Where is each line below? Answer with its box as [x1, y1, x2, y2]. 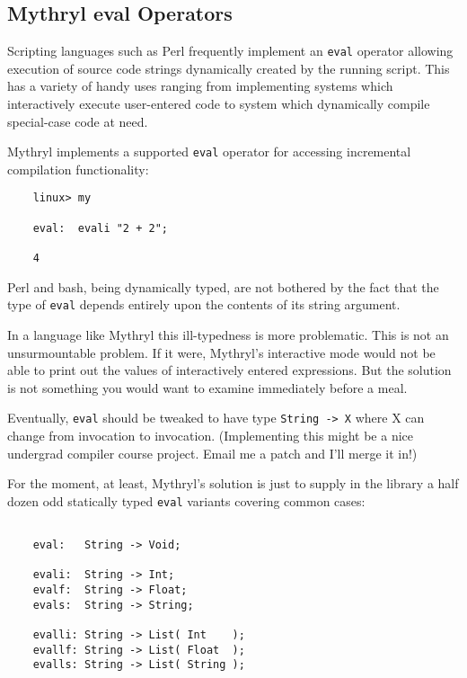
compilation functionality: [7, 159, 149, 178]
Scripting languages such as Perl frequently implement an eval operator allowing [7, 41, 454, 60]
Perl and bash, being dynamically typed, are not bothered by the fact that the [7, 277, 439, 296]
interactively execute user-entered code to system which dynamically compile [7, 94, 430, 113]
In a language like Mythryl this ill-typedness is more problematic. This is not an [7, 326, 449, 344]
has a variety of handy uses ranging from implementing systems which [7, 76, 393, 95]
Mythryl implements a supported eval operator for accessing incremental [7, 142, 411, 161]
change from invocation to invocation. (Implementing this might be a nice [7, 426, 414, 445]
